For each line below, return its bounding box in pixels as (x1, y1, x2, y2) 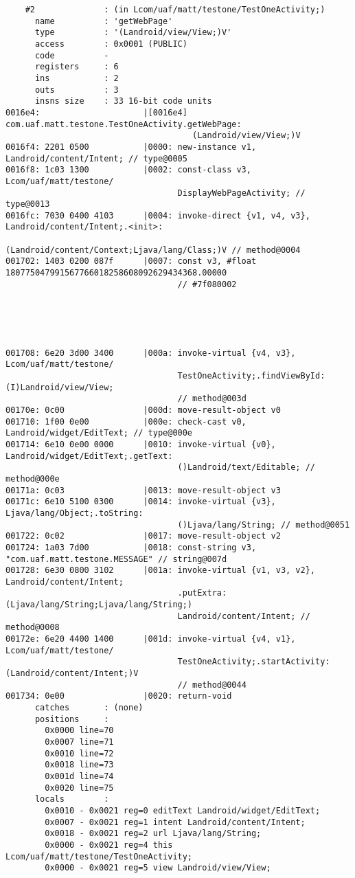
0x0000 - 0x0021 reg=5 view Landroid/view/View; (45, 863, 271, 873)
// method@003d (177, 394, 247, 404)
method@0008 (5, 622, 60, 633)
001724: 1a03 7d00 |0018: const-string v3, (5, 542, 257, 552)
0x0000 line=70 (45, 725, 114, 736)
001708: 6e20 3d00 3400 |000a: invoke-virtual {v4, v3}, (5, 348, 296, 358)
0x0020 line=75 (45, 783, 114, 793)
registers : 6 (34, 62, 119, 72)
